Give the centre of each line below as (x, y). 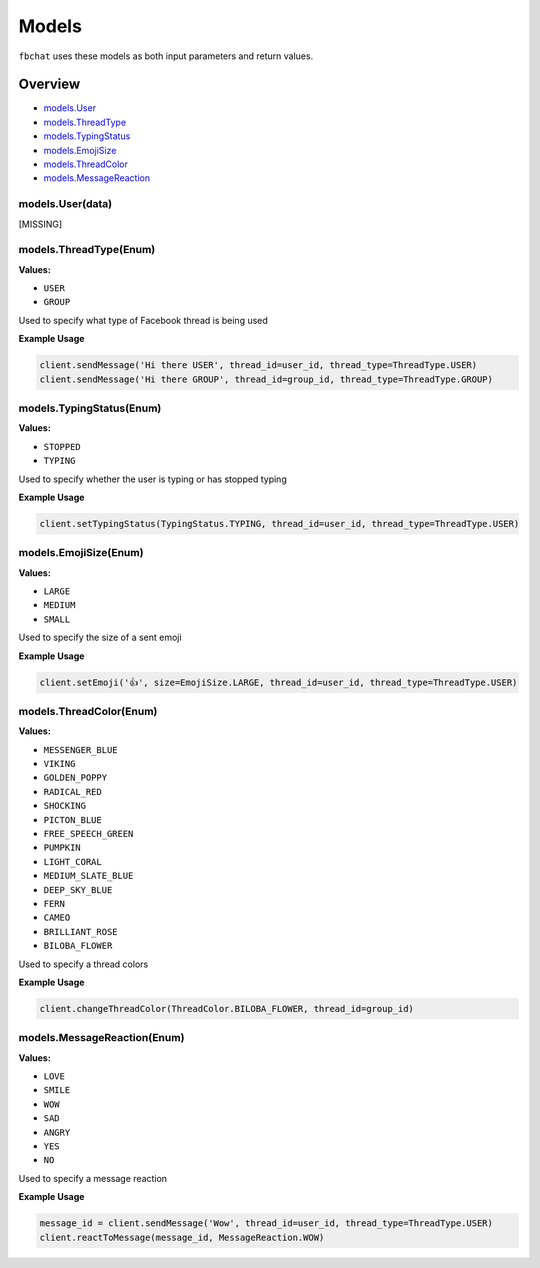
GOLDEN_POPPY (75, 778)
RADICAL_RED (72, 791)
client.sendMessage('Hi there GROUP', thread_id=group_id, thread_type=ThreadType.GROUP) (266, 379)
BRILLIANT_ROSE (81, 931)
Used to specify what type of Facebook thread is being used (143, 320)
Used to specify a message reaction (93, 1178)
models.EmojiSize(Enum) (81, 553)
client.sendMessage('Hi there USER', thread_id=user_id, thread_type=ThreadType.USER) (258, 365)
